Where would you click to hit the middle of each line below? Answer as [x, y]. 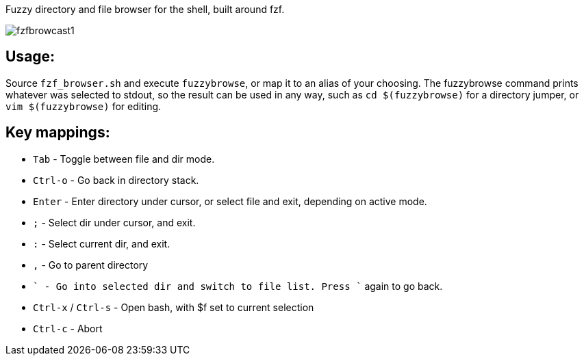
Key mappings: [58, 133]
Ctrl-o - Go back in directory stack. [116, 180]
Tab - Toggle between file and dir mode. [124, 159]
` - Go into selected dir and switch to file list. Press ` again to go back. [238, 286]
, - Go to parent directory [91, 265]
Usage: [30, 57]
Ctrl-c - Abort [68, 328]
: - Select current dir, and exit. [102, 243]
